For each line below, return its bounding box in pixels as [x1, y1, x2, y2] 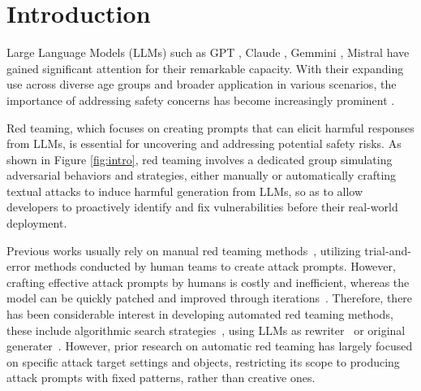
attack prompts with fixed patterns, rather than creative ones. [6, 369, 316, 386]
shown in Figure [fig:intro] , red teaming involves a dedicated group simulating [6, 150, 393, 167]
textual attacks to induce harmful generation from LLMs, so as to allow [6, 182, 363, 199]
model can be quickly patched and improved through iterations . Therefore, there [6, 289, 413, 306]
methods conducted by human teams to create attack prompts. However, [34, 258, 396, 275]
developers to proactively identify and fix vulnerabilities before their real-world [6, 198, 398, 215]
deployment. [6, 215, 67, 232]
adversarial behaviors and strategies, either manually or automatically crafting [6, 167, 397, 184]
